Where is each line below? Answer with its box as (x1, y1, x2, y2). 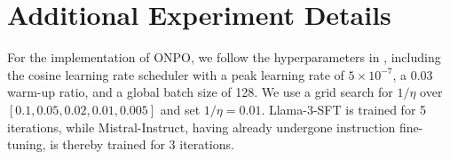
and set (160, 99, 201, 118)
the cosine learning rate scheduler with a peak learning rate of (7, 65, 344, 83)
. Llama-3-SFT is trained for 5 (261, 99, 427, 118)
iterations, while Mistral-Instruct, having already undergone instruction (7, 117, 396, 136)
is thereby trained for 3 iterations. (50, 135, 234, 154)
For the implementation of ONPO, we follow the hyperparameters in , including (7, 48, 441, 67)
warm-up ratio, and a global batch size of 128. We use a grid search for (7, 83, 393, 101)
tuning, (7, 135, 46, 154)
